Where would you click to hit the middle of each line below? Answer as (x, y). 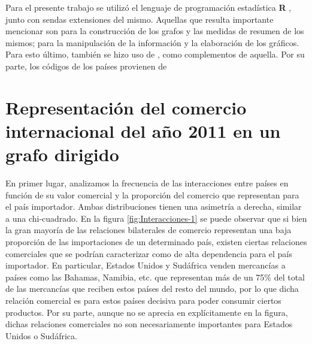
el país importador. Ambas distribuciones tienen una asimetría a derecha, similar (154, 206)
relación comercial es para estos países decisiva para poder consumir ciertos (143, 300)
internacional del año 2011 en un (143, 130)
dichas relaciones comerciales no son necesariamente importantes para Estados (149, 324)
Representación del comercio (126, 107)
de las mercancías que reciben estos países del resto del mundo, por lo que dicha (152, 289)
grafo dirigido (62, 154)
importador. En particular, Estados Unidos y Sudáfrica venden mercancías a (146, 265)
